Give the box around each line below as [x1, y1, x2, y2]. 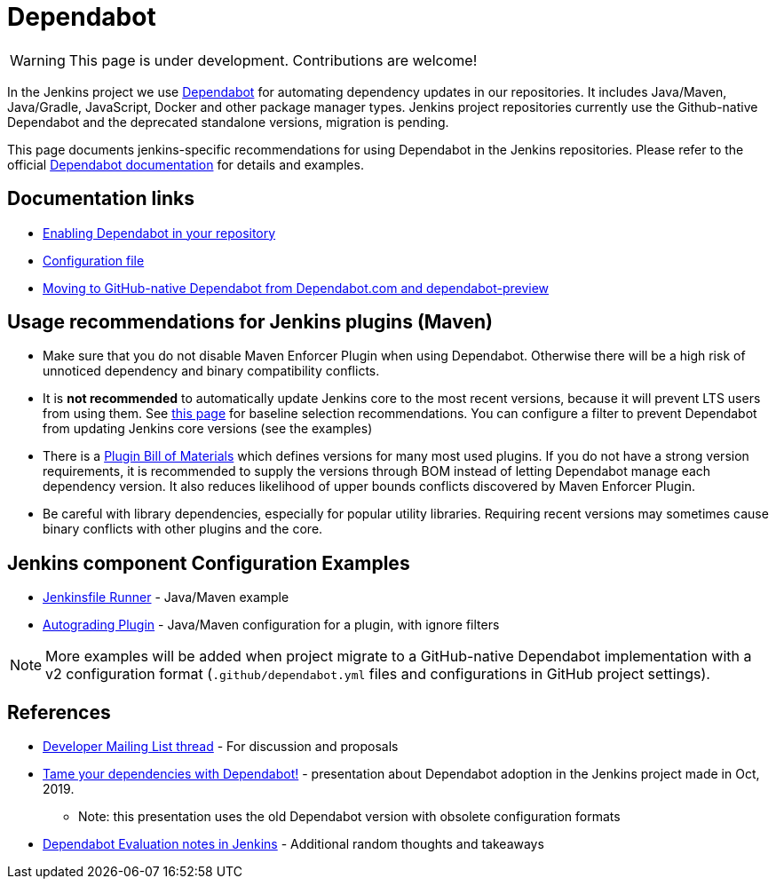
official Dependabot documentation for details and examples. [7, 156, 364, 172]
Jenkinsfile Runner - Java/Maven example [43, 589, 289, 605]
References [7, 700, 111, 724]
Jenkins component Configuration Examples [7, 551, 410, 574]
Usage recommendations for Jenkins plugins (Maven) [7, 311, 493, 334]
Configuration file [43, 252, 145, 268]
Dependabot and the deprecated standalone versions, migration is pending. [7, 114, 449, 130]
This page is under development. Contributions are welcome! [68, 51, 478, 69]
